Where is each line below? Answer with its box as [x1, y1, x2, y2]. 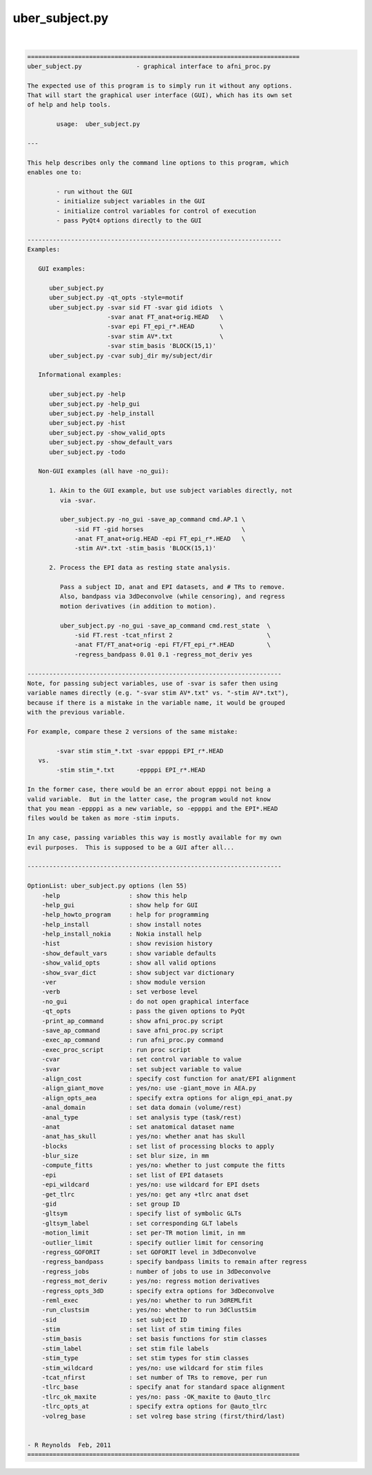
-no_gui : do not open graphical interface [41, 998, 249, 1005]
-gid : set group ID [41, 1200, 180, 1208]
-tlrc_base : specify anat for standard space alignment [41, 1383, 286, 1391]
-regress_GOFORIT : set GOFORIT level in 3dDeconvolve [41, 1248, 256, 1256]
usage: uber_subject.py [56, 121, 141, 128]
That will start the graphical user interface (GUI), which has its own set [27, 92, 293, 99]
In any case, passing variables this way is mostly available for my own [27, 834, 282, 842]
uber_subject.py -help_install [49, 409, 155, 417]
